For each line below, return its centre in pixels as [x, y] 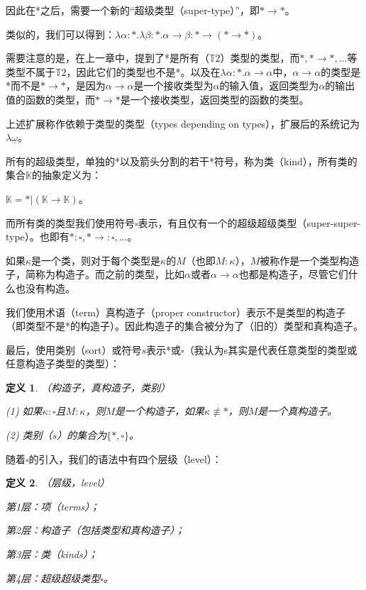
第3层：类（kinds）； [52, 554]
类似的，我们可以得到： [60, 34]
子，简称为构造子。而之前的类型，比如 [95, 274]
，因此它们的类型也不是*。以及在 [143, 71]
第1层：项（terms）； [53, 506]
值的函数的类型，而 [50, 99]
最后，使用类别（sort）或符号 [74, 349]
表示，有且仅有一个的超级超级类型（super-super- [249, 222]
